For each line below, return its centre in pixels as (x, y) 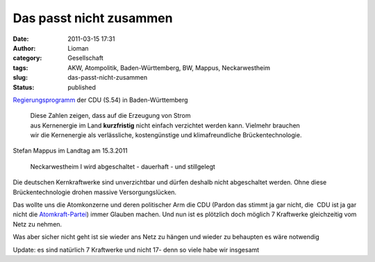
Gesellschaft (85, 58)
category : (27, 58)
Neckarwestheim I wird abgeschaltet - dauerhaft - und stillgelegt (123, 166)
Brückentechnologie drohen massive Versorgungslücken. (95, 192)
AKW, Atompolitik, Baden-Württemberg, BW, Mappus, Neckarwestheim (169, 68)
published (82, 87)
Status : (24, 87)
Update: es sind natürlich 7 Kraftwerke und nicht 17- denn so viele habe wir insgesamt (136, 250)
